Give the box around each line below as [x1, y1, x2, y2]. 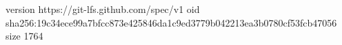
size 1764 [6, 29, 43, 43]
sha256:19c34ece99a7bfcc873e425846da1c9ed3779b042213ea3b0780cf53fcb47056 [6, 15, 337, 29]
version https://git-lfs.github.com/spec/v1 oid [6, 2, 200, 16]
